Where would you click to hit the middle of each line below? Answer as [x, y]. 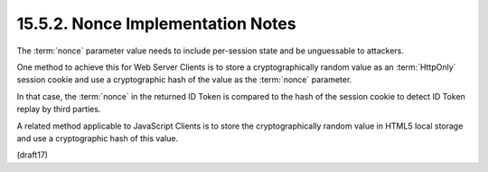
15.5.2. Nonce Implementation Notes [157, 24]
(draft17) [33, 155]
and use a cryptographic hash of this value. [98, 138]
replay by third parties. [59, 110]
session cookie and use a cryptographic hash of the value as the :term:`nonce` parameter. [184, 80]
